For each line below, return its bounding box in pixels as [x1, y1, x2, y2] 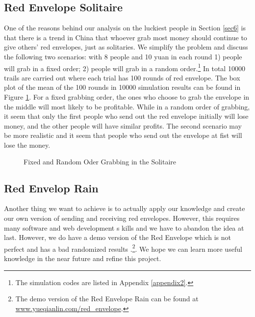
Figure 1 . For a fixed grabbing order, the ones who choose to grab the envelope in [4, 92, 250, 102]
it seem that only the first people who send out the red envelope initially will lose [4, 111, 249, 121]
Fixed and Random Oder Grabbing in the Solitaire [24, 156, 176, 166]
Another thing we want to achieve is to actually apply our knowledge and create [4, 203, 245, 213]
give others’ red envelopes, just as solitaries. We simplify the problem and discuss [4, 42, 248, 52]
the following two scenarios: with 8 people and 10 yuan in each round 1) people [4, 51, 242, 61]
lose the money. [4, 139, 51, 150]
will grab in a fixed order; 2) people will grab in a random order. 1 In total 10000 [4, 61, 245, 73]
